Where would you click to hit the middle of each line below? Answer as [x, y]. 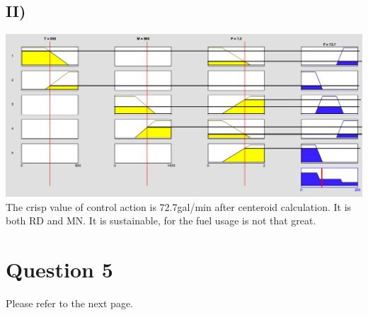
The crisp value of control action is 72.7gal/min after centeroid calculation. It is [179, 206]
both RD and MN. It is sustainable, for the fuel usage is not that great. [161, 220]
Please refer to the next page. [69, 303]
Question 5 [59, 269]
